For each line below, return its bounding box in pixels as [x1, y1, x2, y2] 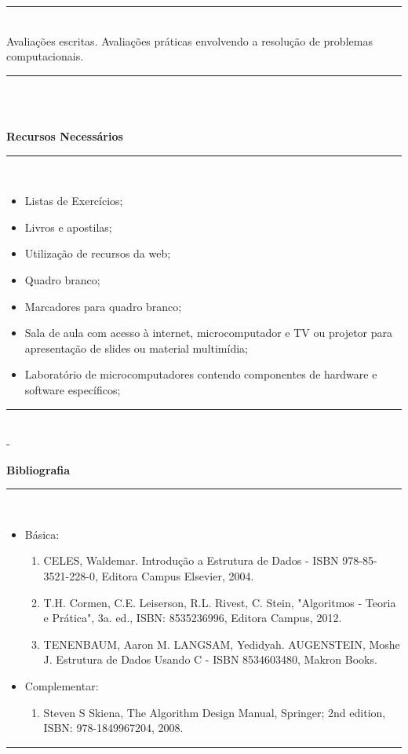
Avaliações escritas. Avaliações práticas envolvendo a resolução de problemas [6, 32, 373, 49]
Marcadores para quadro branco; [24, 298, 182, 314]
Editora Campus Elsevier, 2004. [101, 568, 254, 584]
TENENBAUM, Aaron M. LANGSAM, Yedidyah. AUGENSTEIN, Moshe [43, 635, 400, 652]
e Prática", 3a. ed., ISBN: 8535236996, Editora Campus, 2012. [43, 609, 342, 626]
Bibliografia [6, 461, 71, 478]
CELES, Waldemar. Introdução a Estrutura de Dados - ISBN [43, 552, 339, 569]
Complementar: [24, 678, 99, 694]
